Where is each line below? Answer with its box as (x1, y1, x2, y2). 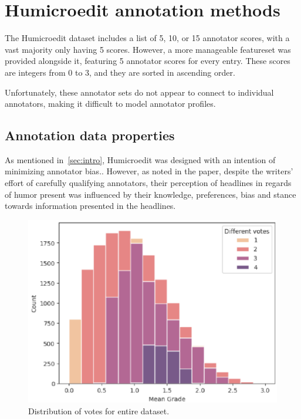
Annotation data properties (5, 126, 175, 144)
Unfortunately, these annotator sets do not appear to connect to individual (5, 86, 274, 98)
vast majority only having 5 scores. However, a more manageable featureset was (5, 43, 291, 55)
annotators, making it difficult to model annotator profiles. (5, 97, 216, 110)
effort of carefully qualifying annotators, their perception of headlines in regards (5, 177, 292, 189)
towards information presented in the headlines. (5, 200, 176, 212)
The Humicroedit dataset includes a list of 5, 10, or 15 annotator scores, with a (5, 32, 290, 44)
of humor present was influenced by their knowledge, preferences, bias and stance (5, 188, 296, 200)
